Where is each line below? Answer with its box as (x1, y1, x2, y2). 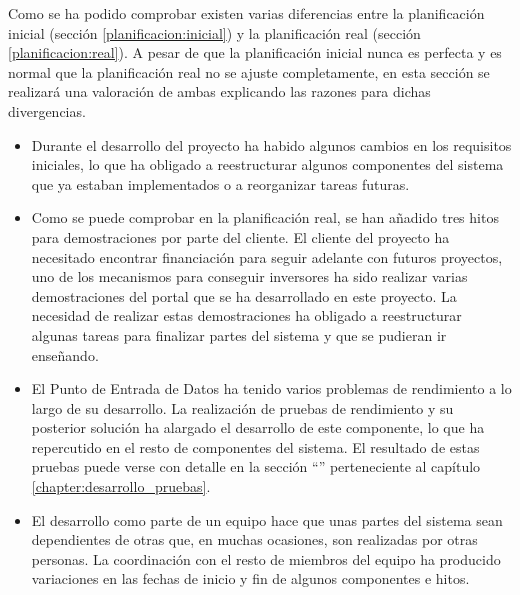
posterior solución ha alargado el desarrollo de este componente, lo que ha (31, 417, 485, 438)
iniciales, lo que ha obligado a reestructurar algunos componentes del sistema (31, 154, 504, 175)
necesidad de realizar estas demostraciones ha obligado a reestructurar (31, 305, 462, 326)
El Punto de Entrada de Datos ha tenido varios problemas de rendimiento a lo (31, 378, 512, 399)
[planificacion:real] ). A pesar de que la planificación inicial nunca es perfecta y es (8, 42, 502, 63)
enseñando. (31, 344, 99, 365)
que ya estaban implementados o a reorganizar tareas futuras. (31, 173, 410, 194)
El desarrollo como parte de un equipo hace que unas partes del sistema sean (31, 509, 503, 530)
